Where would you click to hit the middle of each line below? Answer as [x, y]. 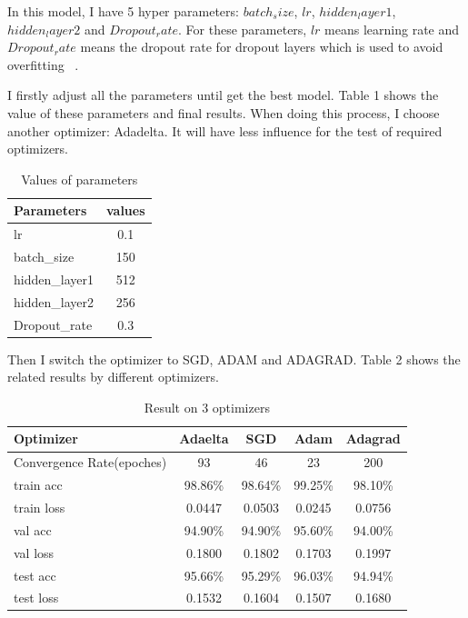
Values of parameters [80, 179]
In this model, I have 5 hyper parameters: [123, 11]
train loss [40, 507]
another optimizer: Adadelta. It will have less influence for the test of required [225, 130]
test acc [35, 575]
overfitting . [43, 64]
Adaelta [204, 439]
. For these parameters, [243, 29]
